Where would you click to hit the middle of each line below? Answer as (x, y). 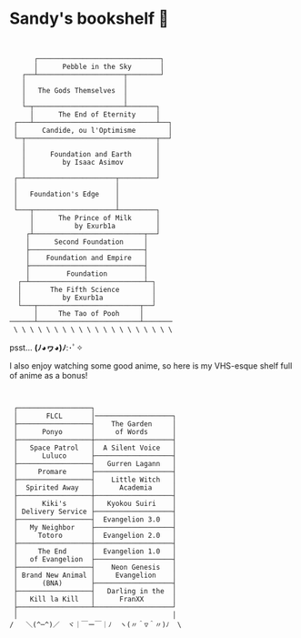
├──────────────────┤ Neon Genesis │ (95, 567)
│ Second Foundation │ (87, 242)
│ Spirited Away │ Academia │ (95, 487)
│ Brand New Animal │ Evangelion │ (95, 575)
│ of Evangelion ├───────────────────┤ (95, 559)
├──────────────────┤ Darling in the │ (95, 591)
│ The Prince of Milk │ (95, 218)
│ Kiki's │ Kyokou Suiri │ (95, 503)
